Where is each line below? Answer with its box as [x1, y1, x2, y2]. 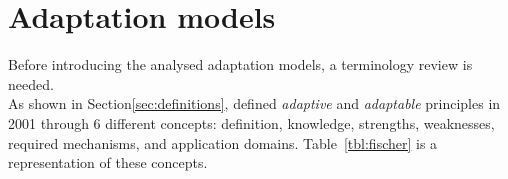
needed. [8, 73, 54, 94]
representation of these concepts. [8, 152, 208, 173]
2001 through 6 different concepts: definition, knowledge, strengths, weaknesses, [8, 112, 495, 133]
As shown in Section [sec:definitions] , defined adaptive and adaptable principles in [8, 93, 501, 114]
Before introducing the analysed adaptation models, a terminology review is [8, 54, 473, 75]
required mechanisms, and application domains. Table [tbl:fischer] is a [8, 132, 438, 153]
